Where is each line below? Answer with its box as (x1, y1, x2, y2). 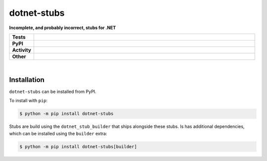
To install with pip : (9, 98, 48, 104)
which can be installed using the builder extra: (9, 130, 107, 136)
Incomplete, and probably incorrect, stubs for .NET (9, 25, 116, 31)
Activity (12, 46, 32, 53)
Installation (9, 76, 44, 84)
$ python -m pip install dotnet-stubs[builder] (19, 144, 137, 149)
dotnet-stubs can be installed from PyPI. (9, 88, 96, 94)
